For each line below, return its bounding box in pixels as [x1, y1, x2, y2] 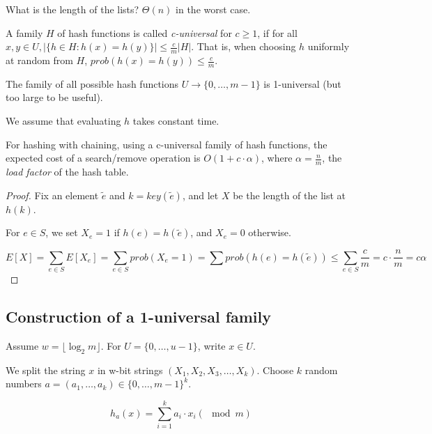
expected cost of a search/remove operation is [6, 150, 201, 165]
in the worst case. [176, 2, 251, 16]
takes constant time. [132, 114, 219, 128]
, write [197, 338, 226, 352]
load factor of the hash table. [6, 164, 129, 179]
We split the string [6, 362, 86, 377]
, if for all [257, 25, 298, 40]
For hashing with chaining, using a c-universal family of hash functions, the [6, 137, 327, 151]
